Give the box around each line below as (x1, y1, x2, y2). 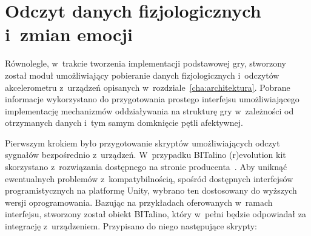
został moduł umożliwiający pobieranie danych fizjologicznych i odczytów (5, 68, 279, 81)
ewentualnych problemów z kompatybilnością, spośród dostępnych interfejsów (5, 172, 293, 185)
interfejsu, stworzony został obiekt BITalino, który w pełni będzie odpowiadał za (5, 208, 306, 220)
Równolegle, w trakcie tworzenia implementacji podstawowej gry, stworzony (5, 57, 287, 70)
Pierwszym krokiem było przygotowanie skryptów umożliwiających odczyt (5, 136, 280, 149)
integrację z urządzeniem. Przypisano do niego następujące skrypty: (5, 220, 257, 232)
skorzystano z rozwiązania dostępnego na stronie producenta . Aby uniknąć (5, 160, 287, 173)
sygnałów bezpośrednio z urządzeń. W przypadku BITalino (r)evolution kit (5, 148, 286, 161)
